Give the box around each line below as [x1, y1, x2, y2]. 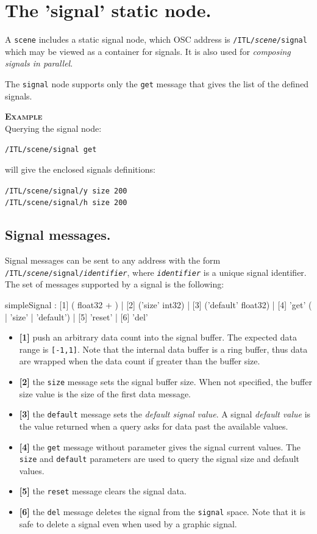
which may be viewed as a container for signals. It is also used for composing [5, 45, 291, 57]
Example [5, 110, 43, 123]
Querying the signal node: [5, 121, 102, 134]
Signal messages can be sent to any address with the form [5, 254, 221, 267]
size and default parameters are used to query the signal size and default [19, 452, 299, 465]
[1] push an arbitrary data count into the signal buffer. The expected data [19, 331, 297, 344]
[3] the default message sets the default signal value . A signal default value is [19, 408, 311, 420]
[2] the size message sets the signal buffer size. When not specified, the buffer [19, 375, 312, 388]
